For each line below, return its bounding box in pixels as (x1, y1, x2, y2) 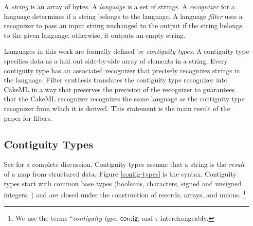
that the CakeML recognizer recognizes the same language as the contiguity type (4, 94, 245, 104)
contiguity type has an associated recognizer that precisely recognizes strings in (4, 65, 240, 75)
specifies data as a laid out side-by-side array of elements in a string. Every (4, 55, 228, 65)
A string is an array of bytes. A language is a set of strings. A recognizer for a (4, 1, 235, 11)
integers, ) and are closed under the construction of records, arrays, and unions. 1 (4, 188, 246, 199)
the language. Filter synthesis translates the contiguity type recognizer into (4, 75, 228, 85)
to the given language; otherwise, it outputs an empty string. (4, 30, 185, 40)
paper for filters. (4, 113, 52, 123)
